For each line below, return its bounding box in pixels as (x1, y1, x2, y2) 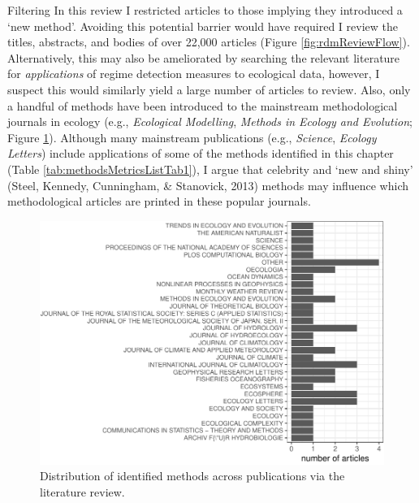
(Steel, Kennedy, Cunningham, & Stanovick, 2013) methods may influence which (7, 176, 409, 193)
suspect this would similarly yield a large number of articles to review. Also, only (7, 80, 411, 98)
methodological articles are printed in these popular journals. (7, 193, 311, 210)
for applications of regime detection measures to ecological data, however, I (7, 65, 380, 82)
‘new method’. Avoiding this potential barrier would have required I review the (7, 17, 399, 34)
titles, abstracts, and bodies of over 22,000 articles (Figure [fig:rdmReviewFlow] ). (7, 33, 410, 50)
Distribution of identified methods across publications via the (40, 467, 345, 484)
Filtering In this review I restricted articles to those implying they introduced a (7, 2, 403, 18)
